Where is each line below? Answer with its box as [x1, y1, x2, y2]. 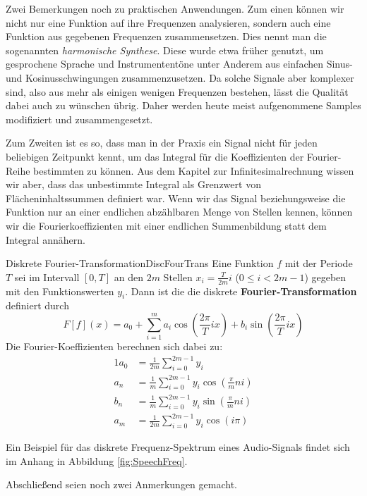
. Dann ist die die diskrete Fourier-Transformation [125, 283, 357, 298]
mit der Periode [284, 256, 353, 271]
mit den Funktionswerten [6, 283, 114, 298]
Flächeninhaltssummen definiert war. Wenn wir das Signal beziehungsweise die [6, 190, 346, 205]
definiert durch [6, 298, 69, 313]
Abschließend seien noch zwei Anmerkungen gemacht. [6, 477, 237, 492]
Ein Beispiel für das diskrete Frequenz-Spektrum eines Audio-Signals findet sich [6, 440, 350, 454]
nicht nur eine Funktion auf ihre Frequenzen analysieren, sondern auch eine [6, 15, 331, 30]
